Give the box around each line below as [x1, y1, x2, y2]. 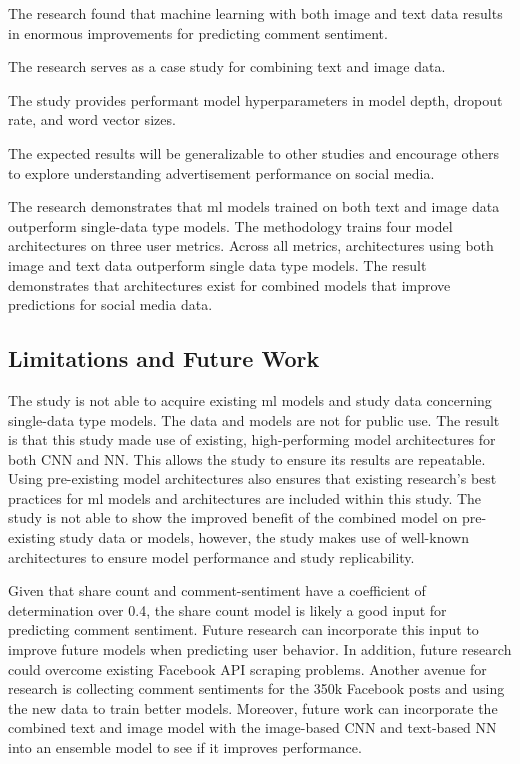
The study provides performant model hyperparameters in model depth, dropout [8, 89, 503, 110]
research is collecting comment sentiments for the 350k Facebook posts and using [8, 678, 505, 699]
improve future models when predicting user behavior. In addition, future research [8, 639, 512, 660]
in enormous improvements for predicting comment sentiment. [8, 22, 388, 43]
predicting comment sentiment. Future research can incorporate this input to [8, 619, 479, 640]
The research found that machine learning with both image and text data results [8, 3, 503, 23]
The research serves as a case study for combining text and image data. [8, 56, 446, 77]
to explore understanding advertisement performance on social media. [8, 162, 435, 183]
